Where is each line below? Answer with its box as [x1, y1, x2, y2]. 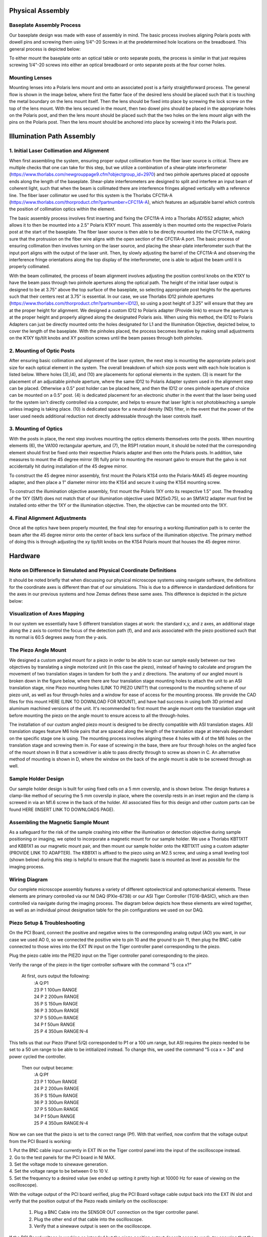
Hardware [9, 552, 41, 560]
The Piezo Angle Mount [9, 647, 67, 654]
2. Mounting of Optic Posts [9, 347, 75, 354]
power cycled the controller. [9, 1053, 66, 1059]
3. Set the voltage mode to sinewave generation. [9, 1161, 108, 1167]
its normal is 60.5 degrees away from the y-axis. [9, 634, 108, 640]
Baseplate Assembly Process [9, 22, 81, 29]
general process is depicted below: [9, 46, 81, 52]
